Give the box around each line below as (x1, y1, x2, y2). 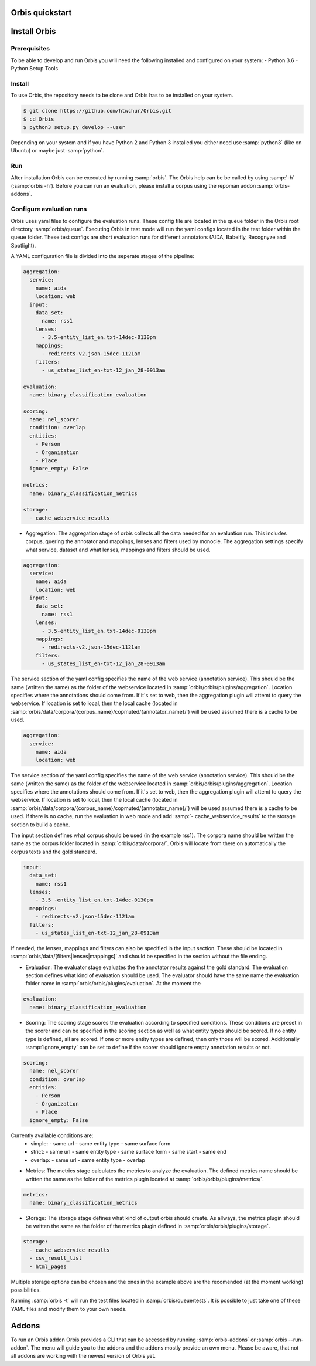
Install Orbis (11, 26, 56, 36)
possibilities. (11, 1286, 41, 1293)
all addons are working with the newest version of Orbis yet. (11, 1353, 156, 1360)
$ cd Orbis (23, 116, 54, 123)
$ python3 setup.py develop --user (23, 124, 125, 131)
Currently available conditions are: (11, 1132, 94, 1139)
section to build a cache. (11, 821, 70, 828)
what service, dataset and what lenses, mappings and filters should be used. (25, 546, 211, 553)
